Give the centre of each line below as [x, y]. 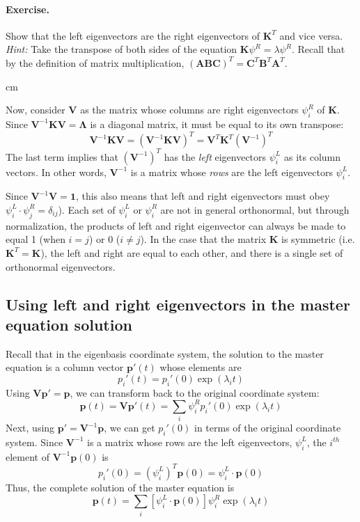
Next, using [30, 428]
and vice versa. [311, 35]
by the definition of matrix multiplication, [95, 62]
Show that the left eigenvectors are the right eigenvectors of [133, 35]
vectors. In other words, [56, 172]
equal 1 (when [36, 239]
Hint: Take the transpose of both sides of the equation [122, 49]
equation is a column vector [65, 367]
